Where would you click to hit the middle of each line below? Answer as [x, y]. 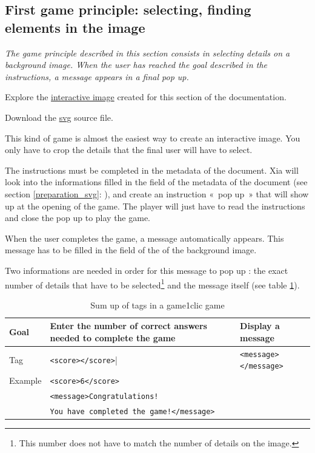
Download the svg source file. [59, 117]
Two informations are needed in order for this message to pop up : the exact [147, 270]
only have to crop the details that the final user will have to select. [129, 150]
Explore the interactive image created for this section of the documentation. [146, 97]
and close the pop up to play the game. [78, 218]
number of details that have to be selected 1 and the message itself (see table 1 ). [152, 284]
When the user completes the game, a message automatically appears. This [144, 238]
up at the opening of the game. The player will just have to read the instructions [155, 206]
